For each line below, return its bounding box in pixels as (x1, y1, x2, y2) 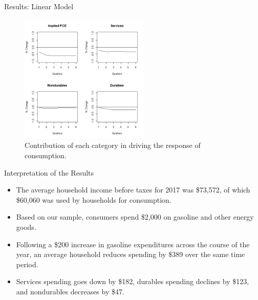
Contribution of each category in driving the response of (25, 140, 201, 151)
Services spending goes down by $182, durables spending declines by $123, (16, 276, 249, 287)
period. (16, 259, 38, 269)
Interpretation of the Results (4, 167, 94, 178)
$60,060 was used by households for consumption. (16, 194, 171, 205)
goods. (16, 221, 36, 232)
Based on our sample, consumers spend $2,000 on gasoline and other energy (16, 211, 254, 222)
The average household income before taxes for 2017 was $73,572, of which (16, 184, 250, 195)
